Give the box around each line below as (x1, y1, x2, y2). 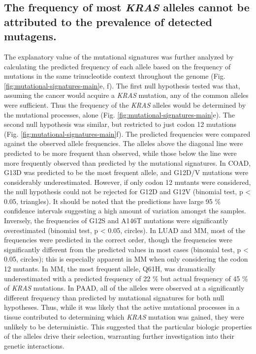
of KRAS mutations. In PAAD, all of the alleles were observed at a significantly (4, 283, 245, 293)
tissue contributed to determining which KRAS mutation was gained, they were (4, 312, 244, 322)
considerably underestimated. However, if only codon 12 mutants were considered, (4, 177, 251, 187)
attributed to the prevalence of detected (4, 14, 212, 29)
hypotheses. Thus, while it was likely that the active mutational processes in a (4, 302, 240, 312)
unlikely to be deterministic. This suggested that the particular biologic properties (4, 321, 252, 331)
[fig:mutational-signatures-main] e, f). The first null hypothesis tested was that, (4, 80, 240, 90)
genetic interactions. (4, 340, 64, 351)
